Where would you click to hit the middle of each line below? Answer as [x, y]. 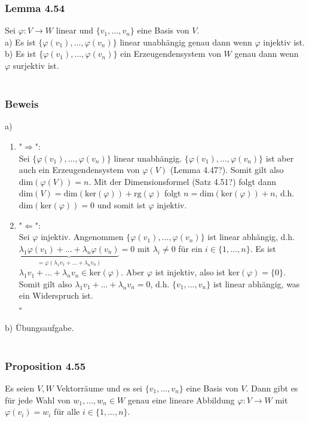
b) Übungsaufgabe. [39, 327]
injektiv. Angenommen [82, 237]
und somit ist [121, 204]
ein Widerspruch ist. [56, 295]
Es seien [20, 388]
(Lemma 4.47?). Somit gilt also [227, 170]
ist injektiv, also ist [190, 272]
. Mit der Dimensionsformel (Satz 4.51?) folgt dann [182, 181]
